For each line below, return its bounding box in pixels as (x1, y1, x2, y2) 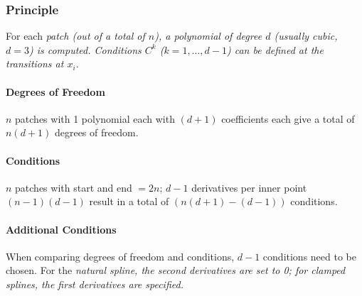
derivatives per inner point (191, 180, 307, 194)
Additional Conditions (6, 221, 117, 236)
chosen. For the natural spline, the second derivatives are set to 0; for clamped (6, 263, 346, 278)
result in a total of (89, 194, 169, 209)
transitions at (6, 56, 64, 71)
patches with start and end (15, 180, 132, 194)
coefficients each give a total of (221, 111, 355, 126)
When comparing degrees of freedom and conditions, (6, 248, 235, 263)
